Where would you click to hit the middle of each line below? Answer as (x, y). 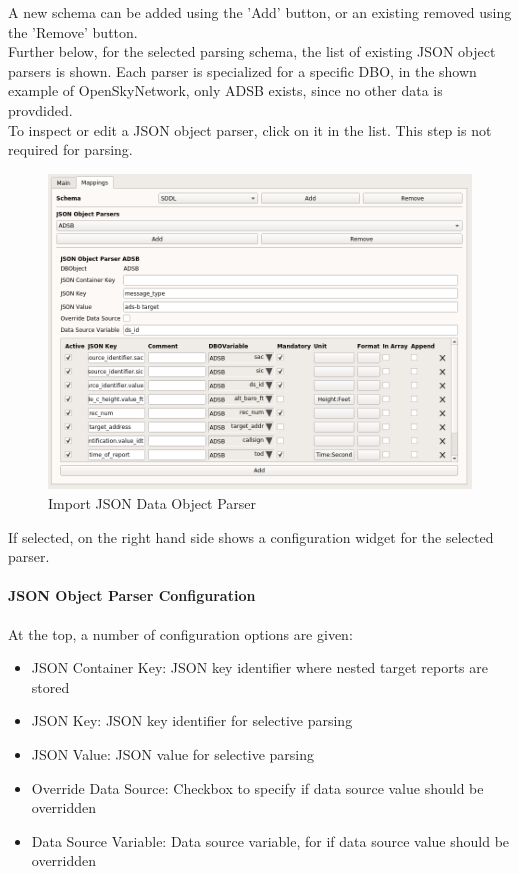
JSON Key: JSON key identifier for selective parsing (192, 720)
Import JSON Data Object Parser (152, 503)
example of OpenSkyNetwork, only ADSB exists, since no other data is (225, 90)
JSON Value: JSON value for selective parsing (172, 753)
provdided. (40, 109)
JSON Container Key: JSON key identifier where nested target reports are (259, 667)
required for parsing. (70, 149)
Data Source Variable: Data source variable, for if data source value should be (270, 840)
